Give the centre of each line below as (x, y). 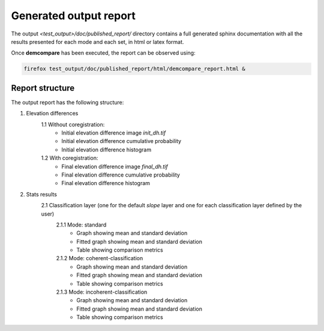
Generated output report (73, 16)
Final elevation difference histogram (106, 183)
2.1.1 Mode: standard (81, 225)
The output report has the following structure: (67, 102)
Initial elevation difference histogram (106, 150)
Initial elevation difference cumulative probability (121, 141)
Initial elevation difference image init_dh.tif (114, 133)
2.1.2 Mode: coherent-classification (100, 258)
